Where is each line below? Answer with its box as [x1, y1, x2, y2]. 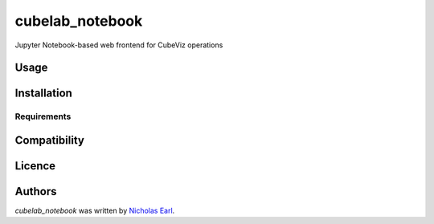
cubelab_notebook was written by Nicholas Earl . [14, 206, 175, 216]
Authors [14, 185, 57, 198]
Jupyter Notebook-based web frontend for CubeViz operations [14, 40, 223, 50]
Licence [14, 159, 56, 173]
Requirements [14, 111, 72, 122]
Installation [14, 87, 72, 100]
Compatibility [14, 133, 84, 147]
